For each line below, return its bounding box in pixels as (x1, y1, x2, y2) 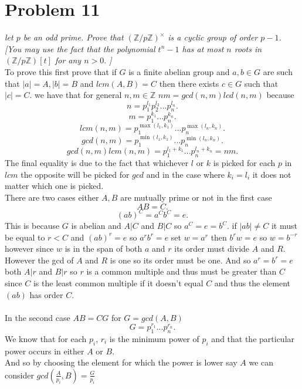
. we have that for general (29, 89, 122, 101)
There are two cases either (5, 191, 99, 203)
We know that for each (5, 333, 87, 344)
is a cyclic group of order (168, 31, 258, 43)
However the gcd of (5, 253, 74, 266)
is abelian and (71, 219, 121, 232)
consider (5, 368, 34, 381)
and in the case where (146, 168, 225, 180)
